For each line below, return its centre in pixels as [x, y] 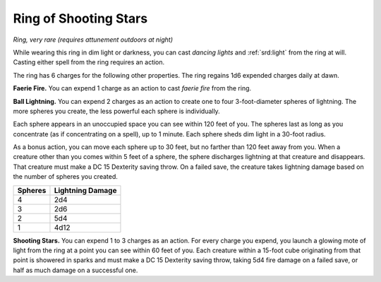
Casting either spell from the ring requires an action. [89, 62]
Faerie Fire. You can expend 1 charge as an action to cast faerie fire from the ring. [132, 88]
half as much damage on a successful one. [75, 270]
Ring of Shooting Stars [80, 18]
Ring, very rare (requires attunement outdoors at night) [93, 40]
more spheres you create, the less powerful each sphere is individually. [116, 111]
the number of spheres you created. [65, 177]
